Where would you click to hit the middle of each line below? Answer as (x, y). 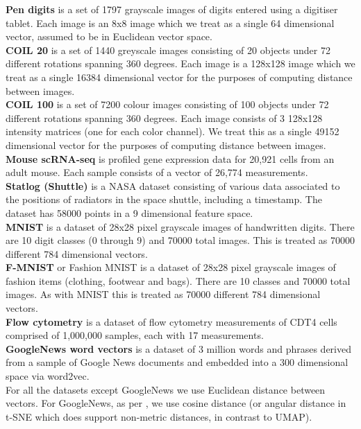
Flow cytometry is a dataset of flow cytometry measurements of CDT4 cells (171, 321)
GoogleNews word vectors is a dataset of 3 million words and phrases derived (178, 348)
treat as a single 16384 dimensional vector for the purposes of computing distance (179, 77)
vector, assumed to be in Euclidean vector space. (109, 36)
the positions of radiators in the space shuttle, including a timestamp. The (164, 199)
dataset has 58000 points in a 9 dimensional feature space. (129, 212)
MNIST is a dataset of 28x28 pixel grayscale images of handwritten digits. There (180, 226)
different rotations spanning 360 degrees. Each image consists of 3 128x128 (164, 117)
